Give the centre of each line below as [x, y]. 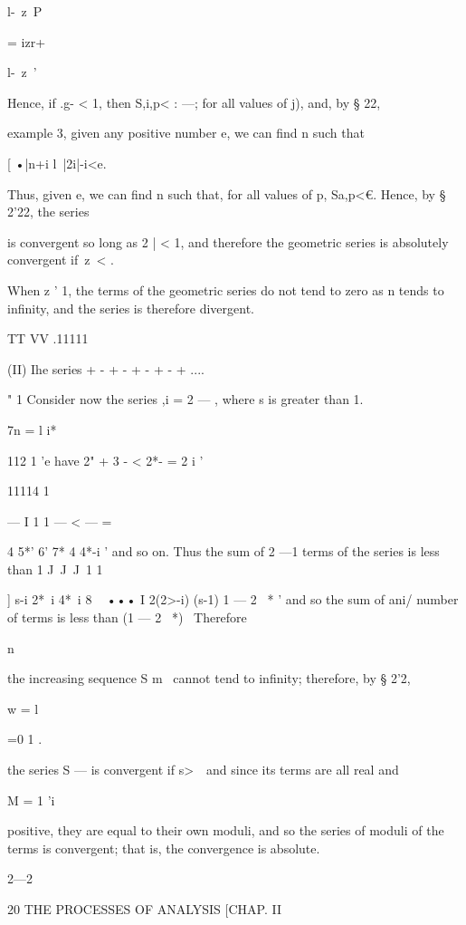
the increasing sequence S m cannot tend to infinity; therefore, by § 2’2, [209, 678]
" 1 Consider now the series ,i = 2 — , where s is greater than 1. [185, 399]
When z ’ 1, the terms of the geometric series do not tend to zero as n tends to [226, 289]
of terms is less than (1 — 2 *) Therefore [127, 617]
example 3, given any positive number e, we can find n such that [186, 133]
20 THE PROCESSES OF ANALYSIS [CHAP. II [144, 909]
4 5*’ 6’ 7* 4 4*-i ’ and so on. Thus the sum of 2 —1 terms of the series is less [223, 551]
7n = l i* [32, 429]
